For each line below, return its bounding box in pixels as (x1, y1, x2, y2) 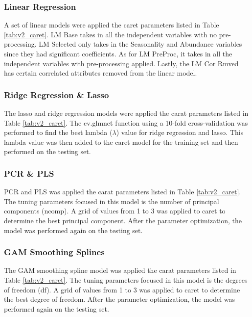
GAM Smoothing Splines (4, 246, 105, 258)
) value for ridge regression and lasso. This (116, 127, 244, 137)
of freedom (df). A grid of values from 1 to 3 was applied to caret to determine (4, 284, 240, 294)
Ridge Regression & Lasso (4, 88, 109, 101)
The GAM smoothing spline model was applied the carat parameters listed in (4, 265, 236, 275)
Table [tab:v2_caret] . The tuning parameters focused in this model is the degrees (4, 274, 248, 285)
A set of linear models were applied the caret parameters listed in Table (4, 20, 219, 30)
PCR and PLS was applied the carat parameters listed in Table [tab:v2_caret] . (4, 186, 241, 197)
